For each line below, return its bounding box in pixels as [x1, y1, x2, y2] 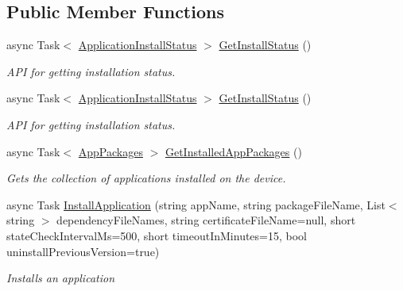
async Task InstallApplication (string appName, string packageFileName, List [6, 196, 386, 213]
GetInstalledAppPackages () [165, 143, 302, 159]
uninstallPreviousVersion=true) [6, 243, 160, 259]
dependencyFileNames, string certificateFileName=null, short [56, 212, 356, 228]
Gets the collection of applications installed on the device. [6, 170, 286, 186]
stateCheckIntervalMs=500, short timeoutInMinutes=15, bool [6, 227, 308, 243]
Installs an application [6, 270, 115, 286]
